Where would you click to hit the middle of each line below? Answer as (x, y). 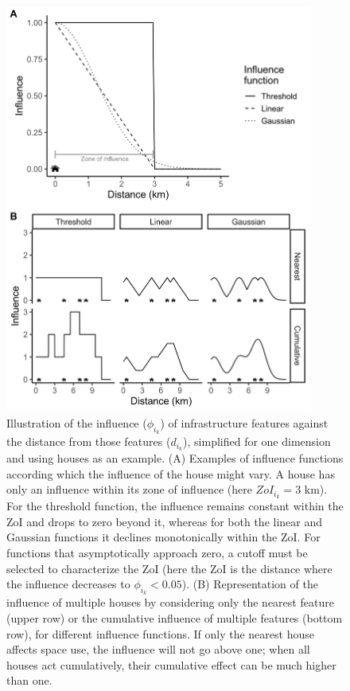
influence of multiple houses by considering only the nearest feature (170, 602)
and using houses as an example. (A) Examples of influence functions (175, 458)
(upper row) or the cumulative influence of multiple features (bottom (175, 617)
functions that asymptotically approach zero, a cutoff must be (157, 552)
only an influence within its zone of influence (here (129, 489)
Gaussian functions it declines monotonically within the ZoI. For (163, 537)
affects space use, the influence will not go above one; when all (158, 649)
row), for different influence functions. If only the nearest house (160, 633)
